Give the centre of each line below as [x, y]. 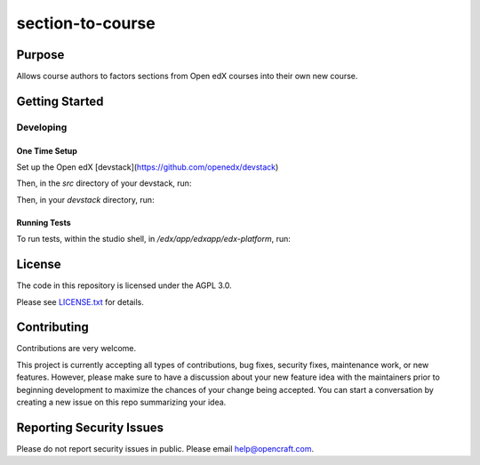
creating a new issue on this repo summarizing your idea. [121, 402]
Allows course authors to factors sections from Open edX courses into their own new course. [187, 76]
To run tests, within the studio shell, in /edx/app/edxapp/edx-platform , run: [153, 239]
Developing [42, 127]
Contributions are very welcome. [76, 349]
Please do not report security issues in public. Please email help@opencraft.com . [165, 448]
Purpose [40, 55]
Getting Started [60, 101]
